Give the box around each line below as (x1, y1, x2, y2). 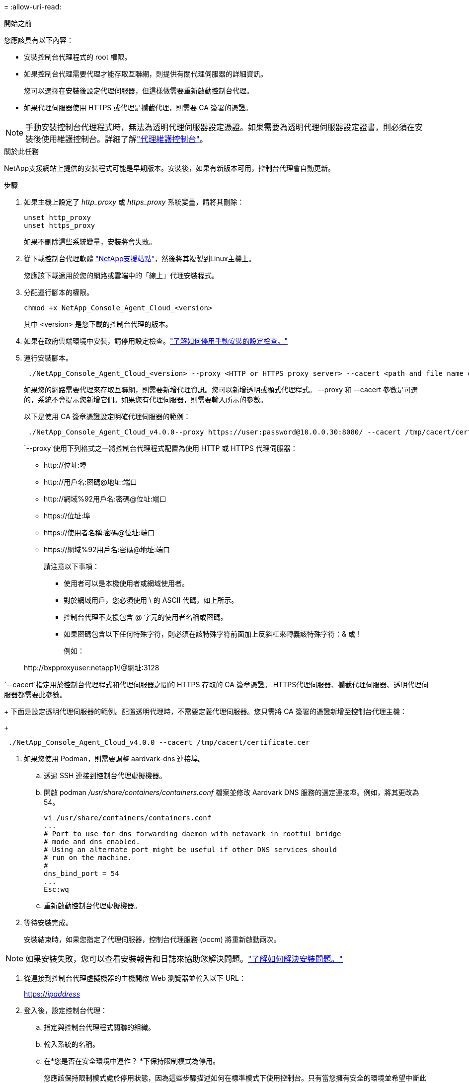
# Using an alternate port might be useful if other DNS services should (44, 846, 337, 854)
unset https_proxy (24, 221, 95, 229)
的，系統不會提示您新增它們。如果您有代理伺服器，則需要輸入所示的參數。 (24, 395, 267, 404)
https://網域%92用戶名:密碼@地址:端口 (44, 545, 170, 554)
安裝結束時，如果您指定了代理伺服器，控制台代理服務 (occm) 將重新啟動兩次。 (24, 935, 281, 943)
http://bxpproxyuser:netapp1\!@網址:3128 (24, 663, 159, 672)
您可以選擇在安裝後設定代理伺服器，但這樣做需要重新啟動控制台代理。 (24, 86, 253, 95)
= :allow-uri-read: (4, 2, 62, 11)
